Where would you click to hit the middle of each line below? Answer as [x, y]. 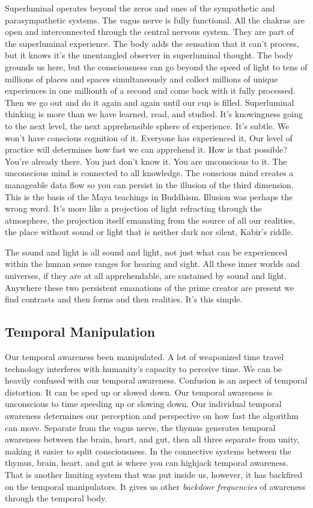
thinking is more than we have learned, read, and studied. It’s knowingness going [154, 114]
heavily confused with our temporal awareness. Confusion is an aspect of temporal [156, 380]
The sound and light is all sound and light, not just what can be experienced [146, 252]
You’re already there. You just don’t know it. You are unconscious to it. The [146, 161]
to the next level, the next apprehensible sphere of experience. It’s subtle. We [147, 125]
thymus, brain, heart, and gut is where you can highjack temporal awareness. [147, 463]
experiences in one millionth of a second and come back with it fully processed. [150, 90]
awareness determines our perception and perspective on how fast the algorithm [152, 416]
